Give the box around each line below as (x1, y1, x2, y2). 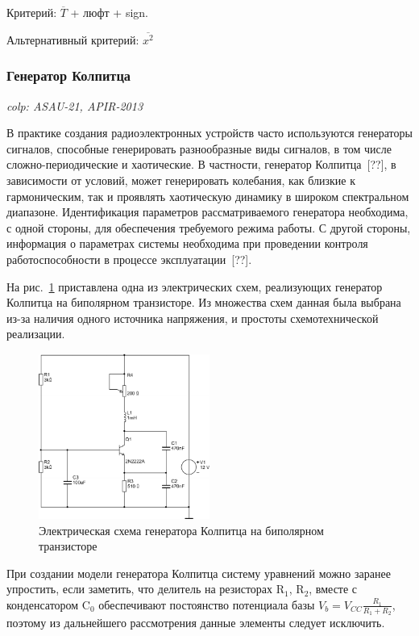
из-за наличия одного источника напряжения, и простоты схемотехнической (6, 309, 379, 326)
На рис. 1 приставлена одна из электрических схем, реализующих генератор (6, 278, 383, 295)
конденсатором (6, 596, 79, 613)
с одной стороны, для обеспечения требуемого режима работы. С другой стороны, (6, 219, 411, 236)
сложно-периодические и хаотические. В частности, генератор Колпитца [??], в (6, 156, 396, 173)
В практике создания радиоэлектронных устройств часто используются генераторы (6, 124, 413, 141)
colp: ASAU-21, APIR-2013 (6, 97, 143, 114)
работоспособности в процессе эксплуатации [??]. (6, 251, 252, 268)
